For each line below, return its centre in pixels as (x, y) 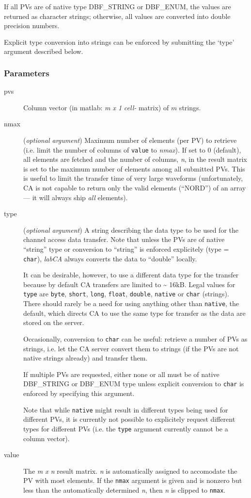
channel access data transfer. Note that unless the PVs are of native (124, 239)
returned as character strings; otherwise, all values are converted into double (117, 16)
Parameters (27, 73)
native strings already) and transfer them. (86, 358)
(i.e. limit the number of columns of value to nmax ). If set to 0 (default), (132, 149)
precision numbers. (32, 26)
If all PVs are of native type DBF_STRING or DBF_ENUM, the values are (118, 6)
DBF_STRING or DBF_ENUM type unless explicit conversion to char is (134, 384)
